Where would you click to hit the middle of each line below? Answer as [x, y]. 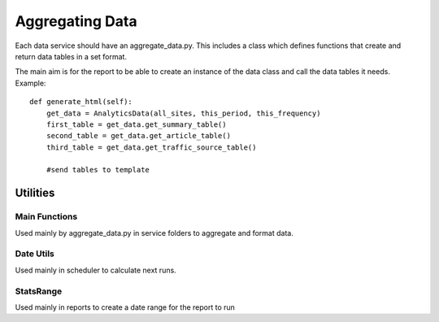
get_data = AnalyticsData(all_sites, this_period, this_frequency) [183, 113]
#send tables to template [98, 170]
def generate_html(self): [81, 102]
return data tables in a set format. [71, 56]
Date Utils [35, 254]
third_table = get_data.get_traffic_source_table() [151, 147]
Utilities [35, 193]
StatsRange [39, 291]
